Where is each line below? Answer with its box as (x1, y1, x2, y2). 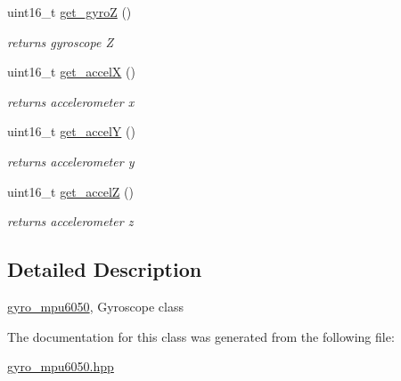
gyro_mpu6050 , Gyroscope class (7, 296, 184, 315)
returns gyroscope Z (7, 32, 113, 51)
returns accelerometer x (7, 92, 135, 110)
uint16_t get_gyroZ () (7, 3, 132, 20)
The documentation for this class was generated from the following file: (7, 327, 395, 345)
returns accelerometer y (7, 151, 135, 170)
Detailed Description (7, 255, 202, 283)
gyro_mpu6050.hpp (7, 357, 114, 376)
